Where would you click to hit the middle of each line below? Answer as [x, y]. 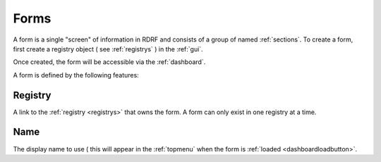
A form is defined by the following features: [76, 75]
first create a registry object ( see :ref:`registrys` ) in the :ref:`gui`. [108, 49]
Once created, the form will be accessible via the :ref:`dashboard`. [109, 62]
